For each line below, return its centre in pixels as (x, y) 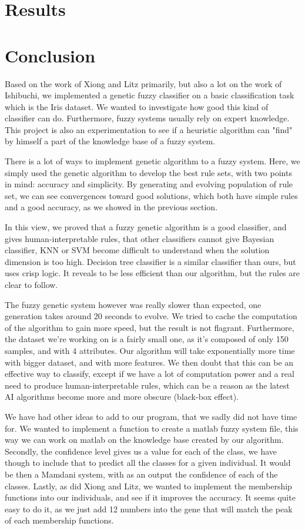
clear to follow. (31, 284)
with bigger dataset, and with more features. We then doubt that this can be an (149, 362)
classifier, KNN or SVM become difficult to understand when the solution (137, 250)
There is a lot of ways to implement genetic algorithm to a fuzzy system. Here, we (152, 161)
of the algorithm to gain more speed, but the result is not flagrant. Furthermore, (150, 327)
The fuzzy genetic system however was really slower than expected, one (133, 304)
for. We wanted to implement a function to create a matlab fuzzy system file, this (152, 428)
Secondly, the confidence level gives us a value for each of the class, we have (141, 451)
